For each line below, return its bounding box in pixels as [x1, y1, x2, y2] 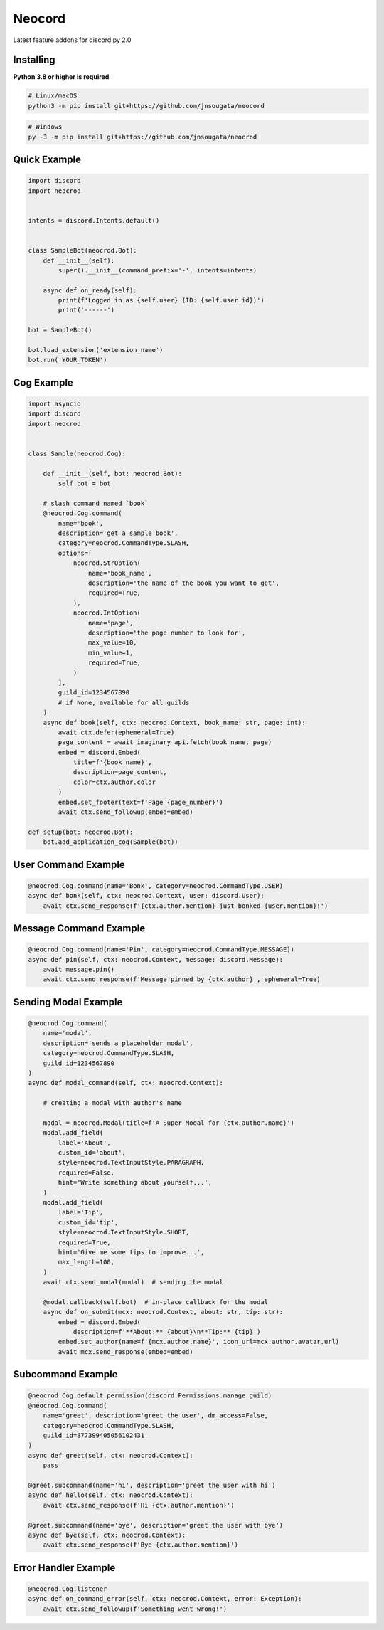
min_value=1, [87, 648, 134, 657]
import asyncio [28, 400, 81, 408]
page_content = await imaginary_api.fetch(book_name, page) [58, 739, 272, 746]
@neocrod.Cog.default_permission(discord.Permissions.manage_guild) [28, 1392, 272, 1399]
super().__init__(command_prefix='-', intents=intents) [58, 266, 257, 274]
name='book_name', [87, 569, 152, 577]
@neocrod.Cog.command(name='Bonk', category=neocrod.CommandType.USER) [28, 882, 284, 889]
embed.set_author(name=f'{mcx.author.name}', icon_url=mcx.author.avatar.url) [58, 1338, 340, 1346]
